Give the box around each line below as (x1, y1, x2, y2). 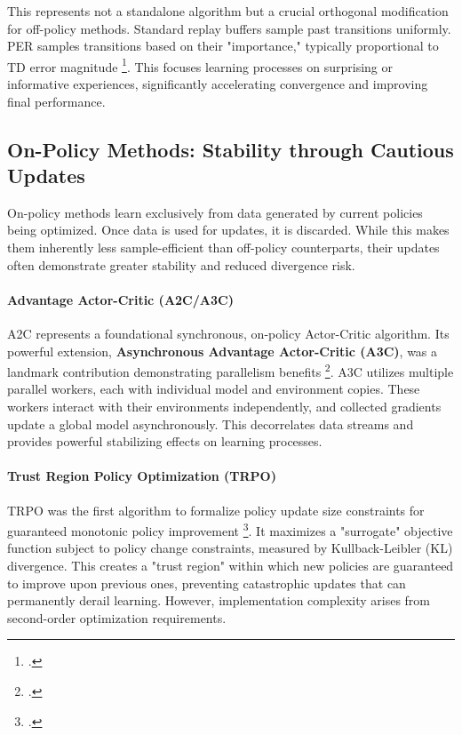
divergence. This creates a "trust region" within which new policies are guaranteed (7, 556, 454, 575)
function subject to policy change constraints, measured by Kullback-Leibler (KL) (7, 539, 453, 557)
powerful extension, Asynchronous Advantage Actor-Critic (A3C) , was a (7, 341, 438, 360)
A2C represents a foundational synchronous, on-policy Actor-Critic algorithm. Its (7, 324, 450, 342)
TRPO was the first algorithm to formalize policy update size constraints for (7, 500, 425, 519)
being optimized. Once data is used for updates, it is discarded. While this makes (7, 220, 450, 239)
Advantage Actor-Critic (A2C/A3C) (7, 290, 234, 308)
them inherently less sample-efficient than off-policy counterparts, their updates (7, 238, 440, 256)
